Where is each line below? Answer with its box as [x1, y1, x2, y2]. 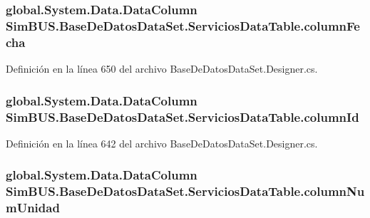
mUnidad [6, 199, 60, 217]
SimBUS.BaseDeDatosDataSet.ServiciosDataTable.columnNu [6, 182, 365, 200]
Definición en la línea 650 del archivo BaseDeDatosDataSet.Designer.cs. [6, 61, 318, 76]
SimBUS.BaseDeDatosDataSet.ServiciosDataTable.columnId [6, 108, 359, 125]
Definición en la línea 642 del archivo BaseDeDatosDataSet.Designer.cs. [6, 135, 318, 150]
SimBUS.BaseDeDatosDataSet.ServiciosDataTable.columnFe [6, 16, 360, 34]
